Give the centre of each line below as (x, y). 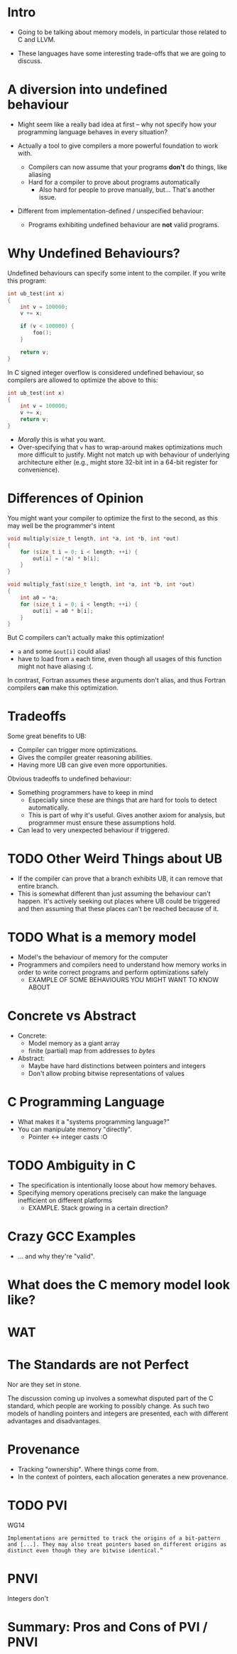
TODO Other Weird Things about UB (115, 859)
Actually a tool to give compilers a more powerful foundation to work (118, 146)
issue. (48, 197)
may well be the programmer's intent (61, 526)
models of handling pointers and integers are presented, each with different (118, 1413)
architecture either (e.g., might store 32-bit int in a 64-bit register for (118, 462)
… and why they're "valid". (56, 1256)
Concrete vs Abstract (72, 1016)
